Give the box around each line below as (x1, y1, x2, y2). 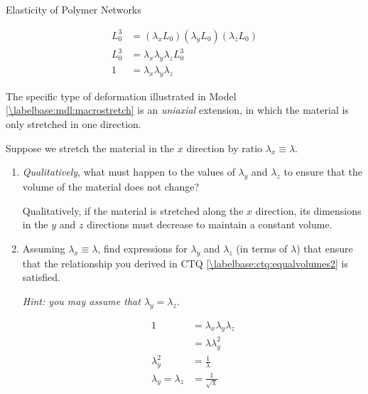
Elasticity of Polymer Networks (6, 2, 141, 16)
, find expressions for (97, 240, 188, 255)
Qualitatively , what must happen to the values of (22, 164, 235, 179)
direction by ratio (186, 140, 263, 155)
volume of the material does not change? (22, 179, 200, 193)
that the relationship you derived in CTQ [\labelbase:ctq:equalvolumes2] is (22, 255, 348, 270)
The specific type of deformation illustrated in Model (6, 88, 237, 103)
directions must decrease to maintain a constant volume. (87, 217, 332, 232)
